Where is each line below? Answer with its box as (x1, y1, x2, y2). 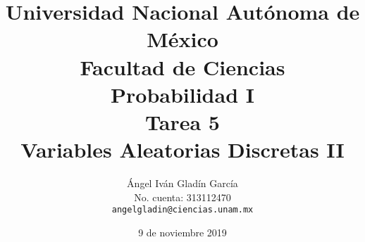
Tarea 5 (145, 107, 220, 136)
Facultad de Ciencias (80, 52, 285, 81)
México (147, 25, 218, 53)
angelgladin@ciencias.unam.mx (111, 205, 254, 215)
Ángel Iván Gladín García (127, 176, 238, 191)
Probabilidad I (111, 79, 254, 108)
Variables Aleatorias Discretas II (20, 135, 345, 164)
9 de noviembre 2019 (138, 224, 227, 239)
